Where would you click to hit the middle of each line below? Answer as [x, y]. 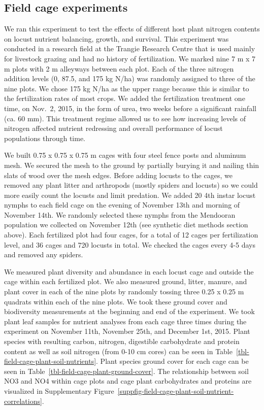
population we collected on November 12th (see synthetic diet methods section [126, 225]
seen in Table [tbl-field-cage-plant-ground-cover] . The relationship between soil [126, 371]
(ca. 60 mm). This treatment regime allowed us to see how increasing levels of [125, 118]
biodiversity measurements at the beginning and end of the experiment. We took [129, 311]
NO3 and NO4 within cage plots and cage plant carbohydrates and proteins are [128, 381]
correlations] [23, 401]
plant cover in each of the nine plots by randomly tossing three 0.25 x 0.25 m [124, 292]
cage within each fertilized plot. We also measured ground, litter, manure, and [126, 281]
